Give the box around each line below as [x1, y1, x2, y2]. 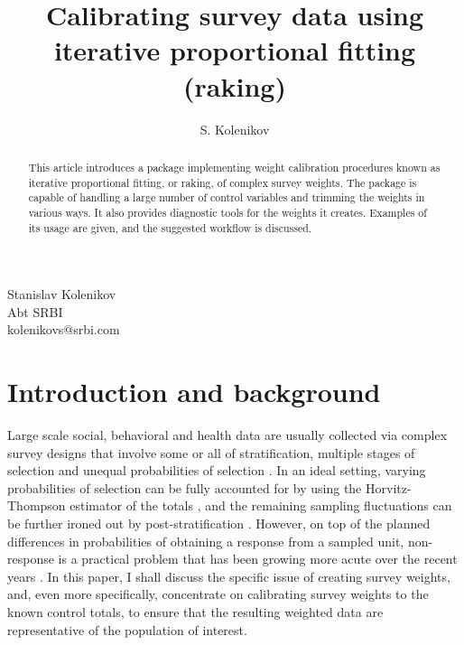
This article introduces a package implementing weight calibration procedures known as [28, 159, 441, 174]
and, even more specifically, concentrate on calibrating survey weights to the [7, 584, 429, 603]
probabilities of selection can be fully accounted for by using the [7, 478, 362, 497]
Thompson [7, 496, 66, 515]
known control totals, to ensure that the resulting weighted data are [7, 603, 384, 622]
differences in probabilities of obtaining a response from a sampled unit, [7, 531, 404, 550]
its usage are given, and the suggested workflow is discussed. [28, 220, 312, 235]
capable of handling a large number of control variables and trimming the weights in [28, 190, 425, 205]
